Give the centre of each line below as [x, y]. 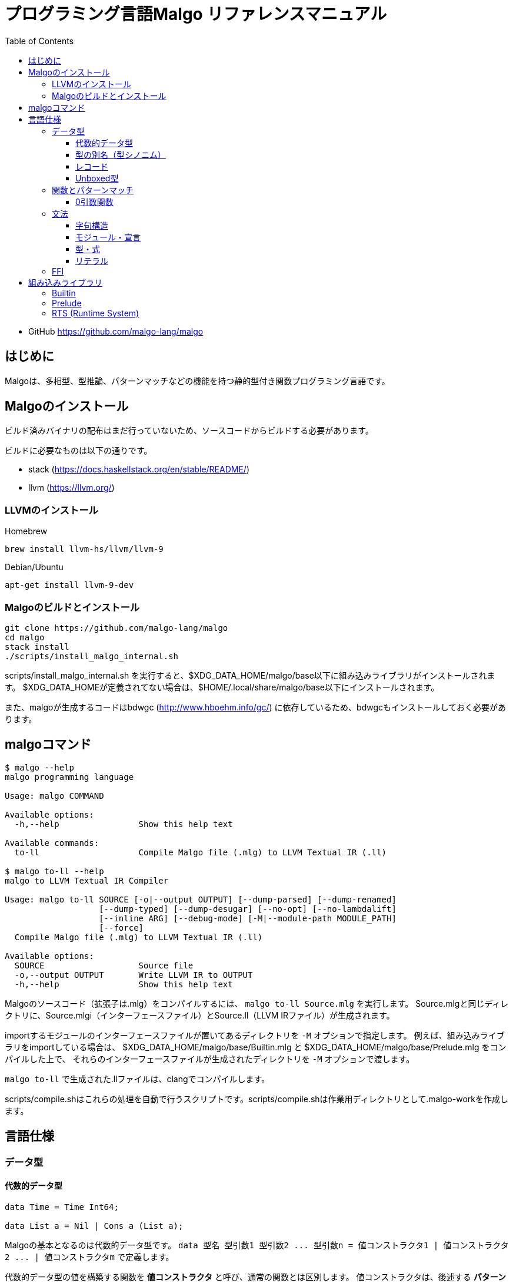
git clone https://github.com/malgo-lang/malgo [116, 628]
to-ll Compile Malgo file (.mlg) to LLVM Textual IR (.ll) [201, 852]
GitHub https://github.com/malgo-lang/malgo [116, 331]
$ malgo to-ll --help [54, 871]
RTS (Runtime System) [96, 313]
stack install [37, 647]
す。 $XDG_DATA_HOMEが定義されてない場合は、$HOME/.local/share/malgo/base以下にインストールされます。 [222, 687]
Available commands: [52, 843]
